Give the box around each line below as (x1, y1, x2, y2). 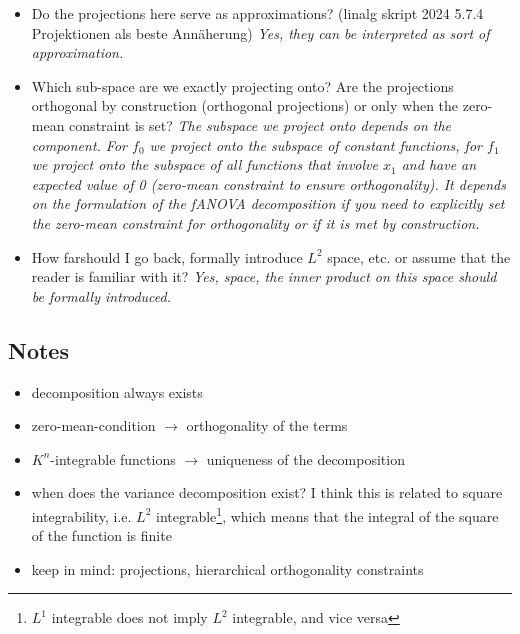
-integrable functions (50, 448, 176, 469)
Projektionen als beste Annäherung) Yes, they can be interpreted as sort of (31, 22, 490, 43)
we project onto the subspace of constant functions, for (149, 134, 482, 155)
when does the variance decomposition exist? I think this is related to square (31, 482, 503, 503)
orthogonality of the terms (186, 415, 348, 436)
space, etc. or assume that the (327, 246, 511, 267)
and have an (401, 154, 477, 175)
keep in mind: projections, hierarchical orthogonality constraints (31, 558, 424, 579)
